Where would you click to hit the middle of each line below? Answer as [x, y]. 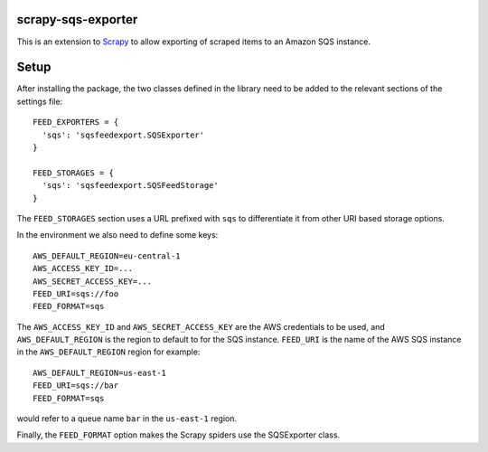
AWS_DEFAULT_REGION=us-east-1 [100, 372]
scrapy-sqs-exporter [77, 19]
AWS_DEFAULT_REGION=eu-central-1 [107, 256]
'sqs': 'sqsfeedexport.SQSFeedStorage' [130, 186]
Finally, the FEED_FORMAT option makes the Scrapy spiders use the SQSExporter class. [178, 435]
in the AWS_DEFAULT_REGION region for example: [108, 352]
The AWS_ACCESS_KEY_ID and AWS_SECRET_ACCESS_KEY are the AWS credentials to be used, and [201, 326]
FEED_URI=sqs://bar [76, 386]
